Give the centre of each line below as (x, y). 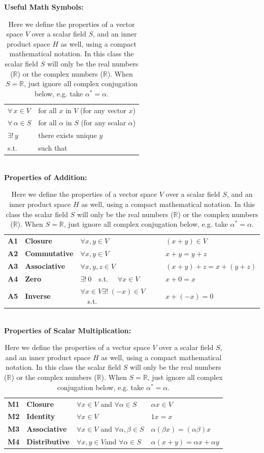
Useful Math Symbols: (44, 7)
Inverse (38, 296)
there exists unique (68, 135)
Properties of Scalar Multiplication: (68, 330)
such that (53, 148)
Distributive (48, 442)
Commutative (49, 253)
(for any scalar (103, 123)
